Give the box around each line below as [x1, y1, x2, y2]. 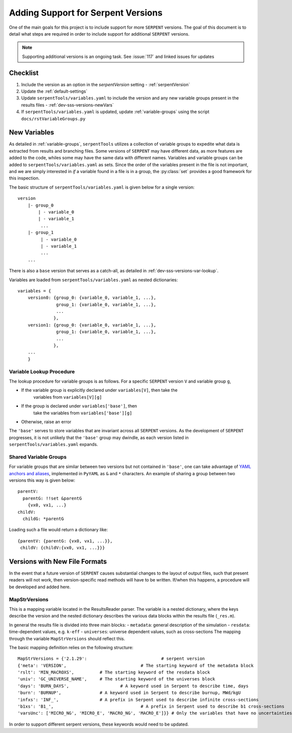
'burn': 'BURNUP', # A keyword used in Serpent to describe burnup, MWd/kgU [18, 690, 241, 695]
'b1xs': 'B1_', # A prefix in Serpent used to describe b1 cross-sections [18, 704, 285, 709]
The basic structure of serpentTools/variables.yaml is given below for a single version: [9, 184, 195, 190]
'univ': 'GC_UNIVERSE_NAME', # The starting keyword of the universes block [18, 676, 216, 682]
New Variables [9, 128, 55, 136]
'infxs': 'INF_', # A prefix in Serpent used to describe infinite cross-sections [18, 697, 259, 702]
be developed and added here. [9, 584, 71, 590]
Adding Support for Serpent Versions [9, 7, 163, 18]
